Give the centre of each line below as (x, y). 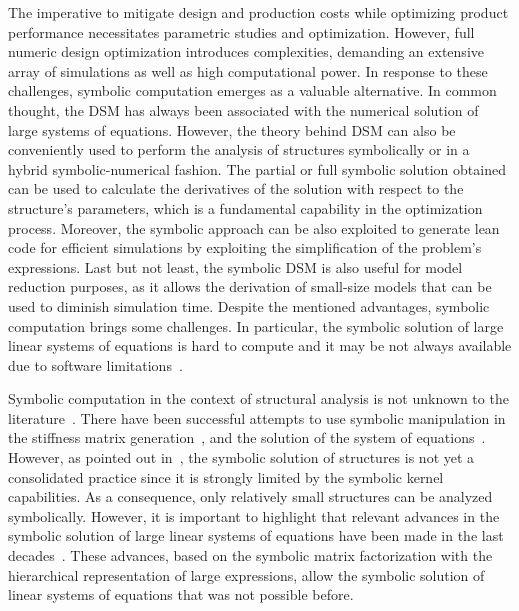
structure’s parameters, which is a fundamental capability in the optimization (245, 207)
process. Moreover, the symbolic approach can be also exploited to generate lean (254, 227)
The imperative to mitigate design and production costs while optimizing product (258, 12)
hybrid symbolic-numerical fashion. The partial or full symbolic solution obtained (257, 168)
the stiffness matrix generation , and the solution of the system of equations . (247, 437)
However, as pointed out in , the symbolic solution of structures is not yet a (241, 457)
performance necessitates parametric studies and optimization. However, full (241, 31)
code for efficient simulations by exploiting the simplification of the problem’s (245, 247)
